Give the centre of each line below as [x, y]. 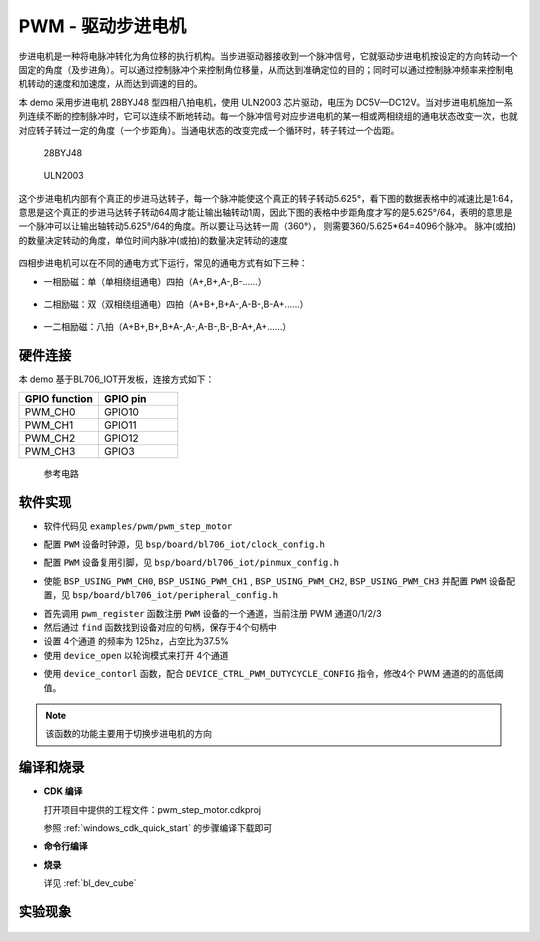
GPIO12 [121, 438]
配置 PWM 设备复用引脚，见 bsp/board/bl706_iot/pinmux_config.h [191, 562]
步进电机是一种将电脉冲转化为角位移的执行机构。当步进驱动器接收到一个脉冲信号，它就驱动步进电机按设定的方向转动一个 [268, 56]
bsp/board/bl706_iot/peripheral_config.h [175, 595]
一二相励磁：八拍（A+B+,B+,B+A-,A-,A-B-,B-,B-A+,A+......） [167, 327]
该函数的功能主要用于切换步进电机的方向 [128, 734]
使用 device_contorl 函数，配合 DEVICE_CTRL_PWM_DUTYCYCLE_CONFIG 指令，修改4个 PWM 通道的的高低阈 [273, 674]
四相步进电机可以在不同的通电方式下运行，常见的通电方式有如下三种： [163, 263]
